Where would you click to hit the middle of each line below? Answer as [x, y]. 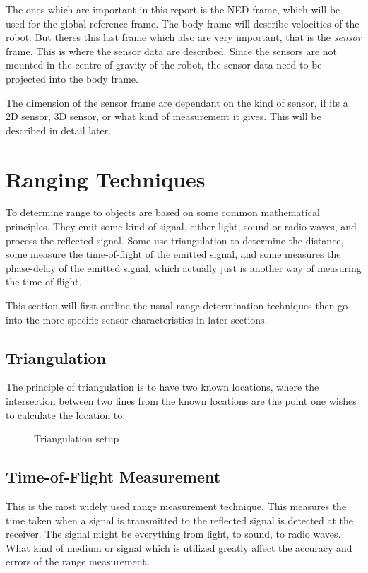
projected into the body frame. [72, 78]
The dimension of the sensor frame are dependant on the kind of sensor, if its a [177, 102]
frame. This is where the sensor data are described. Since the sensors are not [172, 51]
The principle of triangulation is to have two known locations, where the [162, 387]
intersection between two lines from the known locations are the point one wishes [181, 401]
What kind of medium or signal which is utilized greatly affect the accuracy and [179, 547]
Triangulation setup [77, 438]
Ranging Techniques [106, 178]
